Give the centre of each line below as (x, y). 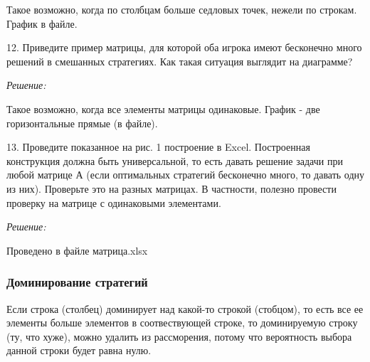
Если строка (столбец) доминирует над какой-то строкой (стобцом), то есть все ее (185, 308)
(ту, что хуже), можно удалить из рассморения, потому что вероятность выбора (179, 336)
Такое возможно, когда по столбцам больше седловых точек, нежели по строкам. (182, 9)
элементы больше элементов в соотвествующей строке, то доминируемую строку (182, 323)
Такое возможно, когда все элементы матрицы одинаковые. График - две (163, 108)
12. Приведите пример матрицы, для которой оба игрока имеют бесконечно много (184, 47)
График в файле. (42, 23)
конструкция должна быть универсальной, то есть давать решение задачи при (175, 160)
